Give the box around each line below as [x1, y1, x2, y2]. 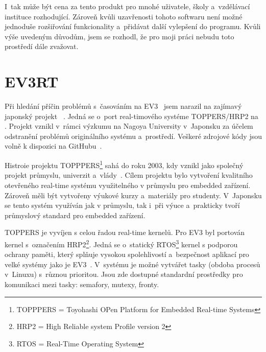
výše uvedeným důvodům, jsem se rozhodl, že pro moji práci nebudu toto [5, 31, 234, 41]
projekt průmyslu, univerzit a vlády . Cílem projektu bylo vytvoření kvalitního [5, 170, 253, 180]
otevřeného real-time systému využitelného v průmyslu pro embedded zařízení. [5, 179, 251, 190]
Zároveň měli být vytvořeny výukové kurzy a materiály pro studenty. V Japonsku [5, 190, 262, 200]
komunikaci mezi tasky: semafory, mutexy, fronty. [5, 278, 159, 289]
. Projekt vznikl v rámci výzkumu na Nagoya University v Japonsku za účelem [5, 121, 253, 131]
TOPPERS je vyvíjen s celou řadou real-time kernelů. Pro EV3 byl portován [5, 227, 245, 238]
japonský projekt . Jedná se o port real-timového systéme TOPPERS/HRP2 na [5, 110, 258, 121]
